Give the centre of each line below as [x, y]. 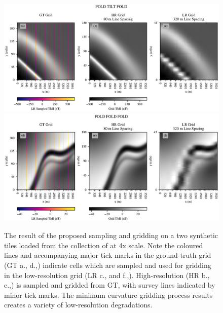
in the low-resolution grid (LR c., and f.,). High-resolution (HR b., [107, 275]
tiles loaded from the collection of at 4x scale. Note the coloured [104, 245]
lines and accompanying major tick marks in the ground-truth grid [108, 255]
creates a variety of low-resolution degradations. [78, 305]
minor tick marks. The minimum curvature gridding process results [108, 295]
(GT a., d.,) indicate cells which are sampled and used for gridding [108, 265]
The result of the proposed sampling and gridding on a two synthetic [111, 235]
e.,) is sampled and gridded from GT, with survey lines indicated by [110, 285]
